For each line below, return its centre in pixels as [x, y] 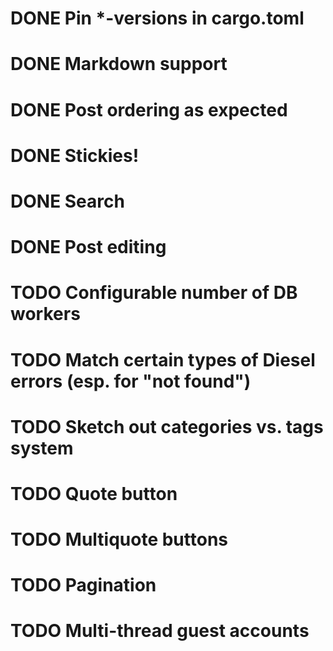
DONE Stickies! [75, 155]
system [42, 448]
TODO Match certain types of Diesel [163, 359]
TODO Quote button [94, 493]
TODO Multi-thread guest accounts [160, 631]
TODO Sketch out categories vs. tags [167, 426]
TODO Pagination [83, 585]
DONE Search [67, 201]
